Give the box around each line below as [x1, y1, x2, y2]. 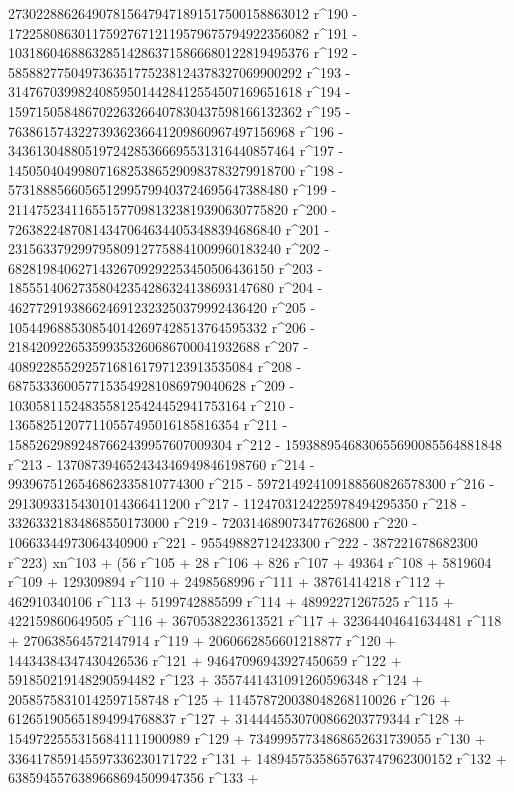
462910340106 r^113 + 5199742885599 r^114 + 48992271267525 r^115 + [8, 590, 454, 611]
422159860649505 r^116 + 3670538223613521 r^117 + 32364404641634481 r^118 [8, 610, 502, 631]
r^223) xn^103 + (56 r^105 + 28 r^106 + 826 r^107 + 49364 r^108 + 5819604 [8, 551, 492, 572]
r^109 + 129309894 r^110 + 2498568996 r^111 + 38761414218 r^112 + [8, 571, 446, 592]
